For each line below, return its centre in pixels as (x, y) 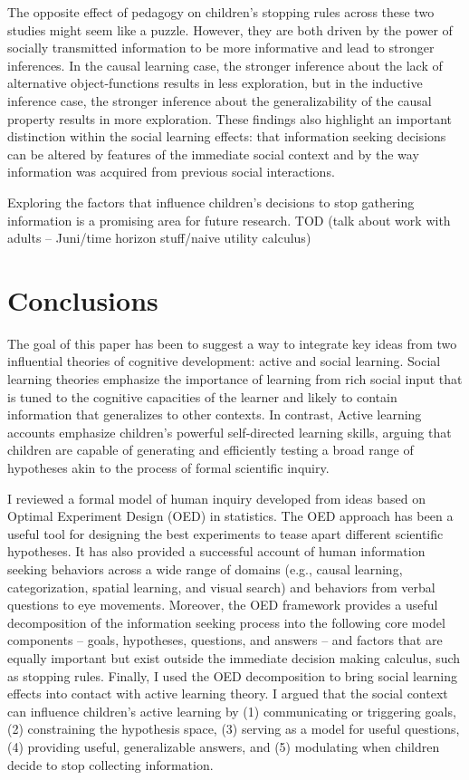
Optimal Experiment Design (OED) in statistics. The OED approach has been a (230, 516)
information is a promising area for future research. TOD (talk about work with (229, 220)
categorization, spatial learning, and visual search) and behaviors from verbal (221, 587)
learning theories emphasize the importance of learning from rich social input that (235, 379)
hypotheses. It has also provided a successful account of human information (216, 551)
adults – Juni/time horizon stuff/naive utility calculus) (159, 238)
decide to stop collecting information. (110, 764)
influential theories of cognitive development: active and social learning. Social (224, 361)
